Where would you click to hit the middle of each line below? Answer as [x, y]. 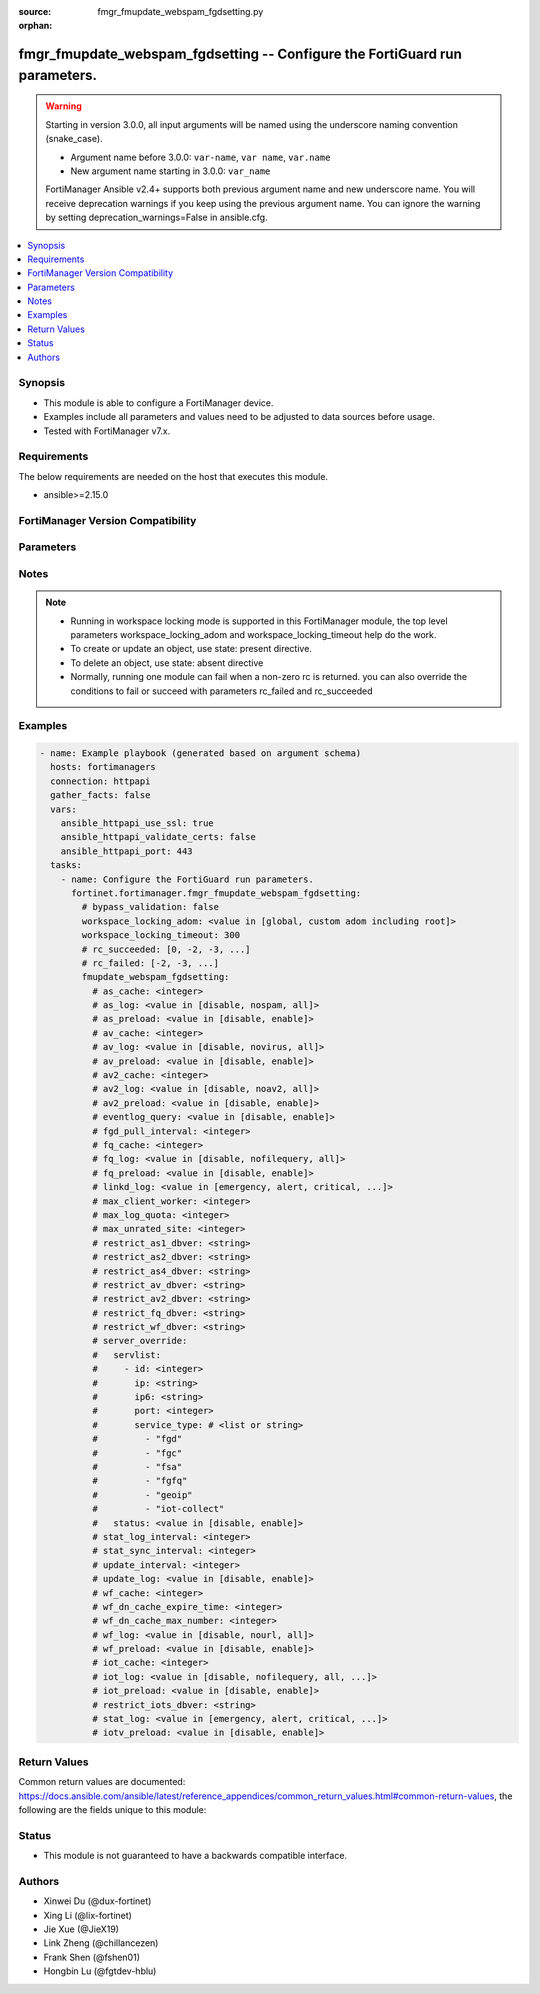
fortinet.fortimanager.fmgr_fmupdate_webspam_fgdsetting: [216, 893]
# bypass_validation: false [150, 907]
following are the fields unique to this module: [112, 1809]
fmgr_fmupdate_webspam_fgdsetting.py [180, 11]
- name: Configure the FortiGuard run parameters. [187, 879]
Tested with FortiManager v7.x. [107, 431]
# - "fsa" [137, 1466]
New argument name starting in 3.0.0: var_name [170, 171]
